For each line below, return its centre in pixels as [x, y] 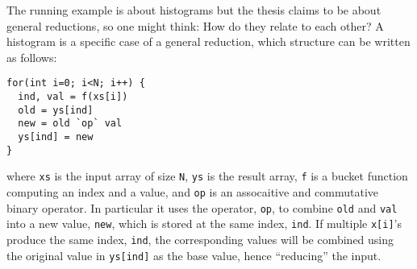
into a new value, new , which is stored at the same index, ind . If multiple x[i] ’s [204, 223]
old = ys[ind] [56, 110]
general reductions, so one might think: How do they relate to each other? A [195, 25]
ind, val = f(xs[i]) [73, 97]
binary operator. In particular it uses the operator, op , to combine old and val [202, 207]
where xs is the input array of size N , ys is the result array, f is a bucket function [207, 176]
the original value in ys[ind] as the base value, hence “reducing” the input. [194, 255]
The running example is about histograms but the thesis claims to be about [194, 10]
